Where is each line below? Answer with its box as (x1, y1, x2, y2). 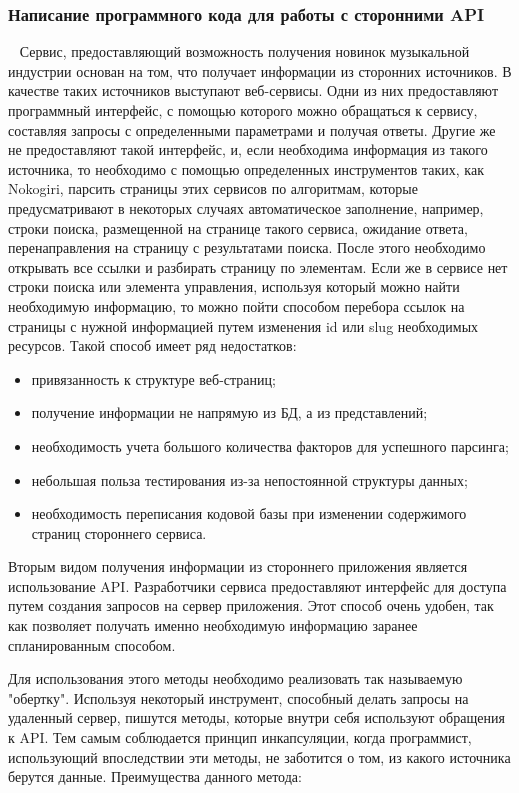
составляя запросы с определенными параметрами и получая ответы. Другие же (8, 119, 496, 140)
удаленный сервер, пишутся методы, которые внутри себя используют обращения (8, 707, 505, 728)
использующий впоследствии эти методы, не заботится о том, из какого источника (8, 746, 511, 767)
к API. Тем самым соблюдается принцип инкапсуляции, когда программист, (8, 727, 472, 748)
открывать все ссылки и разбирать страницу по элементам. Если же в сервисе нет (8, 256, 508, 277)
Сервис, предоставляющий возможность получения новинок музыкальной (19, 41, 470, 62)
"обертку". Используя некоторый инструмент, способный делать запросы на (8, 687, 469, 708)
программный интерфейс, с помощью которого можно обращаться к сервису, (8, 100, 478, 120)
